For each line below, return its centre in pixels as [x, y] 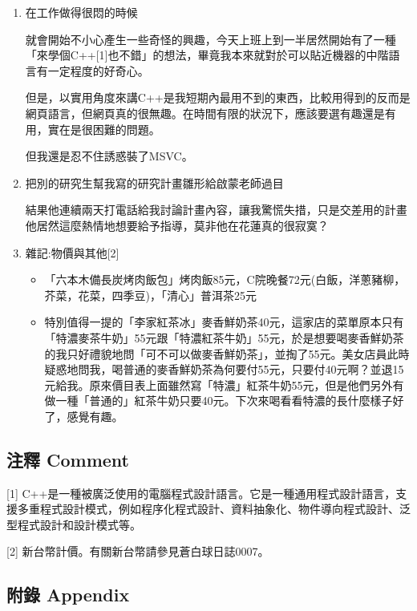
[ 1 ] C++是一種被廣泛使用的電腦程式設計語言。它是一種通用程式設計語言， [201, 493]
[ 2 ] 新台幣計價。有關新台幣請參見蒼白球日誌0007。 [138, 551]
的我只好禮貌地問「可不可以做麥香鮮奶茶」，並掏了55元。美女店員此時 [227, 353]
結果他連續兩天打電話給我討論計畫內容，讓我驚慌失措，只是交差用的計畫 [216, 210]
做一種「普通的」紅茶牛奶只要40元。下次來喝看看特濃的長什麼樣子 [219, 401]
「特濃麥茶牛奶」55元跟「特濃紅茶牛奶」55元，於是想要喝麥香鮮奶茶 [224, 337]
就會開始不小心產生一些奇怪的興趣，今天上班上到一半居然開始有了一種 [211, 39]
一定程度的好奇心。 [98, 70]
